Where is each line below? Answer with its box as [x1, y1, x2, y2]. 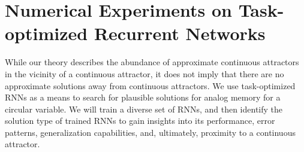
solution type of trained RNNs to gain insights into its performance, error [5, 114, 275, 127]
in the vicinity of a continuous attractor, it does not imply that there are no [5, 67, 284, 80]
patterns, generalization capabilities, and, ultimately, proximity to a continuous [5, 126, 296, 138]
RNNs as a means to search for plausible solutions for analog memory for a [5, 91, 281, 104]
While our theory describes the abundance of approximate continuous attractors [5, 56, 299, 68]
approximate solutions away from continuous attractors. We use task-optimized [5, 79, 296, 92]
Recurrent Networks [94, 21, 266, 45]
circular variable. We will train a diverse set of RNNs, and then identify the [5, 102, 283, 115]
